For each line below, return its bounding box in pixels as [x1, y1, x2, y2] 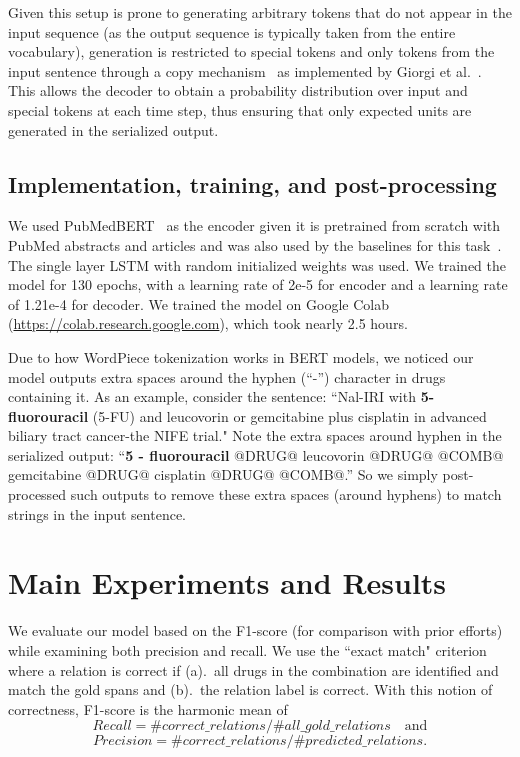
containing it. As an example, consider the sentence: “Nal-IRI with [8, 386, 416, 407]
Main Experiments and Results [8, 562, 447, 603]
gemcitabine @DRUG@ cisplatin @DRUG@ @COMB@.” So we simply [8, 464, 438, 485]
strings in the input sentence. [8, 503, 186, 524]
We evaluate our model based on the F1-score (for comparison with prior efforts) [8, 620, 503, 641]
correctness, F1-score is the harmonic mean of [8, 698, 288, 719]
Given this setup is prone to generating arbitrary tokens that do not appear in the [8, 2, 512, 22]
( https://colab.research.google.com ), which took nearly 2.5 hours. [8, 313, 408, 334]
